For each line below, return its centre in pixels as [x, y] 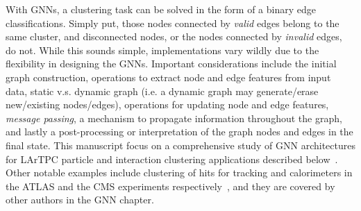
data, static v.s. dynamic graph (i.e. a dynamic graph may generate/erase [162, 91]
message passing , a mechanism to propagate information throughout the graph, [174, 118]
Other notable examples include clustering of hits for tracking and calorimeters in [179, 172]
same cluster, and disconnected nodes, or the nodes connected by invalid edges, [174, 36]
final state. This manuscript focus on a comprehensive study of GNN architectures [180, 145]
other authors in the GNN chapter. [80, 200]
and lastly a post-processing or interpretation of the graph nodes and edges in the [179, 132]
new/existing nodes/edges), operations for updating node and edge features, [167, 104]
